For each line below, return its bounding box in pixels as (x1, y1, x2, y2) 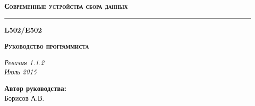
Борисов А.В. (4, 92, 45, 103)
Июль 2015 (4, 67, 37, 77)
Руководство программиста (4, 41, 89, 51)
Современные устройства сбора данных (4, 1, 128, 11)
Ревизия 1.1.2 (4, 57, 45, 67)
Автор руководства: (4, 83, 67, 93)
